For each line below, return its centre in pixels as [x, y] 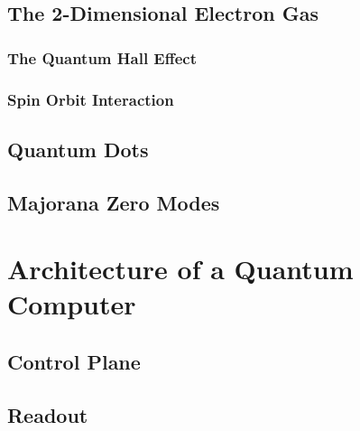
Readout [48, 414]
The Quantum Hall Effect [102, 57]
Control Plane [74, 361]
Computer [72, 304]
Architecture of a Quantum [180, 269]
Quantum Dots [78, 149]
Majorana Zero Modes [114, 202]
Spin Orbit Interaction [91, 99]
